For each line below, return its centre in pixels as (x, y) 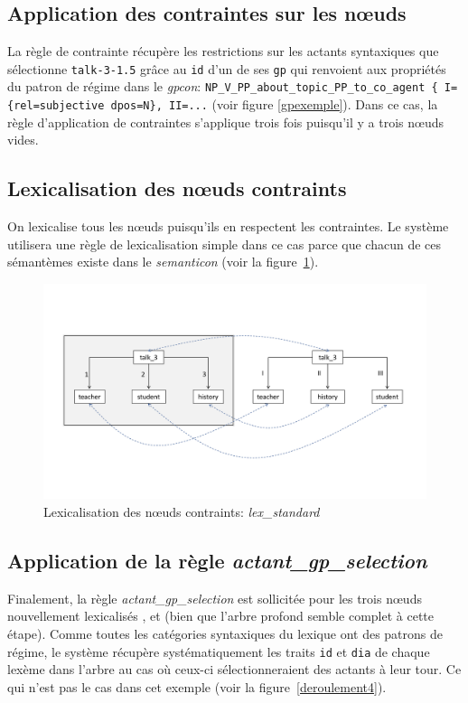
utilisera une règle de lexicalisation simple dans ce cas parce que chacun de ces (225, 244)
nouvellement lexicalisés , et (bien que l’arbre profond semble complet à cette (221, 616)
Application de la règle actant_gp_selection (217, 561)
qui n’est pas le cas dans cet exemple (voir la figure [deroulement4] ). (197, 686)
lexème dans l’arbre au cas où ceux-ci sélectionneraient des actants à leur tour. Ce (234, 669)
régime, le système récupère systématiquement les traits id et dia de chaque (219, 651)
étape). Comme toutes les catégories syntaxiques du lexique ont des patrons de (225, 634)
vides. (23, 140)
